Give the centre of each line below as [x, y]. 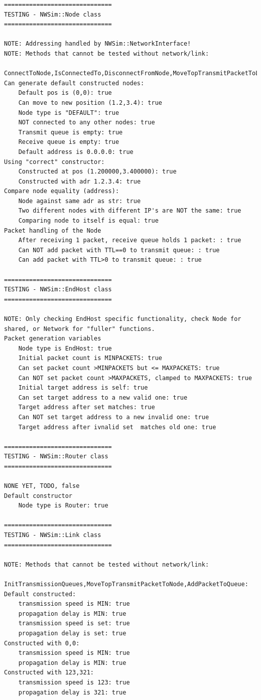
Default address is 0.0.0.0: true [76, 152]
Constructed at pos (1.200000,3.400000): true [97, 172]
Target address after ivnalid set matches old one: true [117, 427]
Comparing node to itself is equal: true [88, 221]
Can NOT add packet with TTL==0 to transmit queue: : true [119, 250]
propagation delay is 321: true [72, 692]
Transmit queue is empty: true [71, 132]
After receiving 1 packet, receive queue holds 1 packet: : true [130, 240]
